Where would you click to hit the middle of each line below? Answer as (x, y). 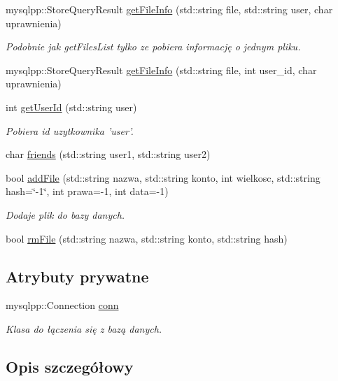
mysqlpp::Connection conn (62, 305)
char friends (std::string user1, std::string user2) (108, 154)
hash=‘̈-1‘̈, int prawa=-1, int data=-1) (87, 191)
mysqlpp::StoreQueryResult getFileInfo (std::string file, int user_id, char (161, 70)
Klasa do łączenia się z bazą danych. (84, 328)
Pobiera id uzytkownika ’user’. (70, 130)
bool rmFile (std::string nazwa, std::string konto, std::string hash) (147, 238)
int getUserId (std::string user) (71, 107)
